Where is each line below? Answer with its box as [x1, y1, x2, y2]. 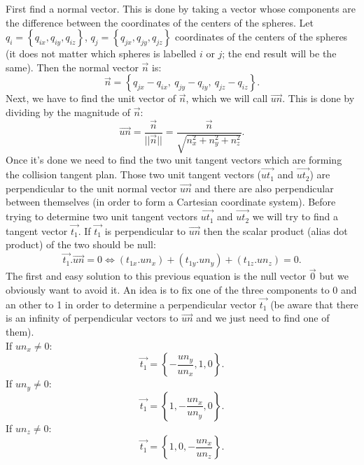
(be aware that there [270, 296, 358, 311]
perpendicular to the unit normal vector [6, 180, 177, 195]
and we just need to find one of [196, 310, 330, 325]
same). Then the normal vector [6, 59, 139, 74]
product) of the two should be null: [6, 237, 156, 252]
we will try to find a [252, 209, 338, 224]
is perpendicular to [104, 223, 185, 238]
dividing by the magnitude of [6, 104, 131, 119]
